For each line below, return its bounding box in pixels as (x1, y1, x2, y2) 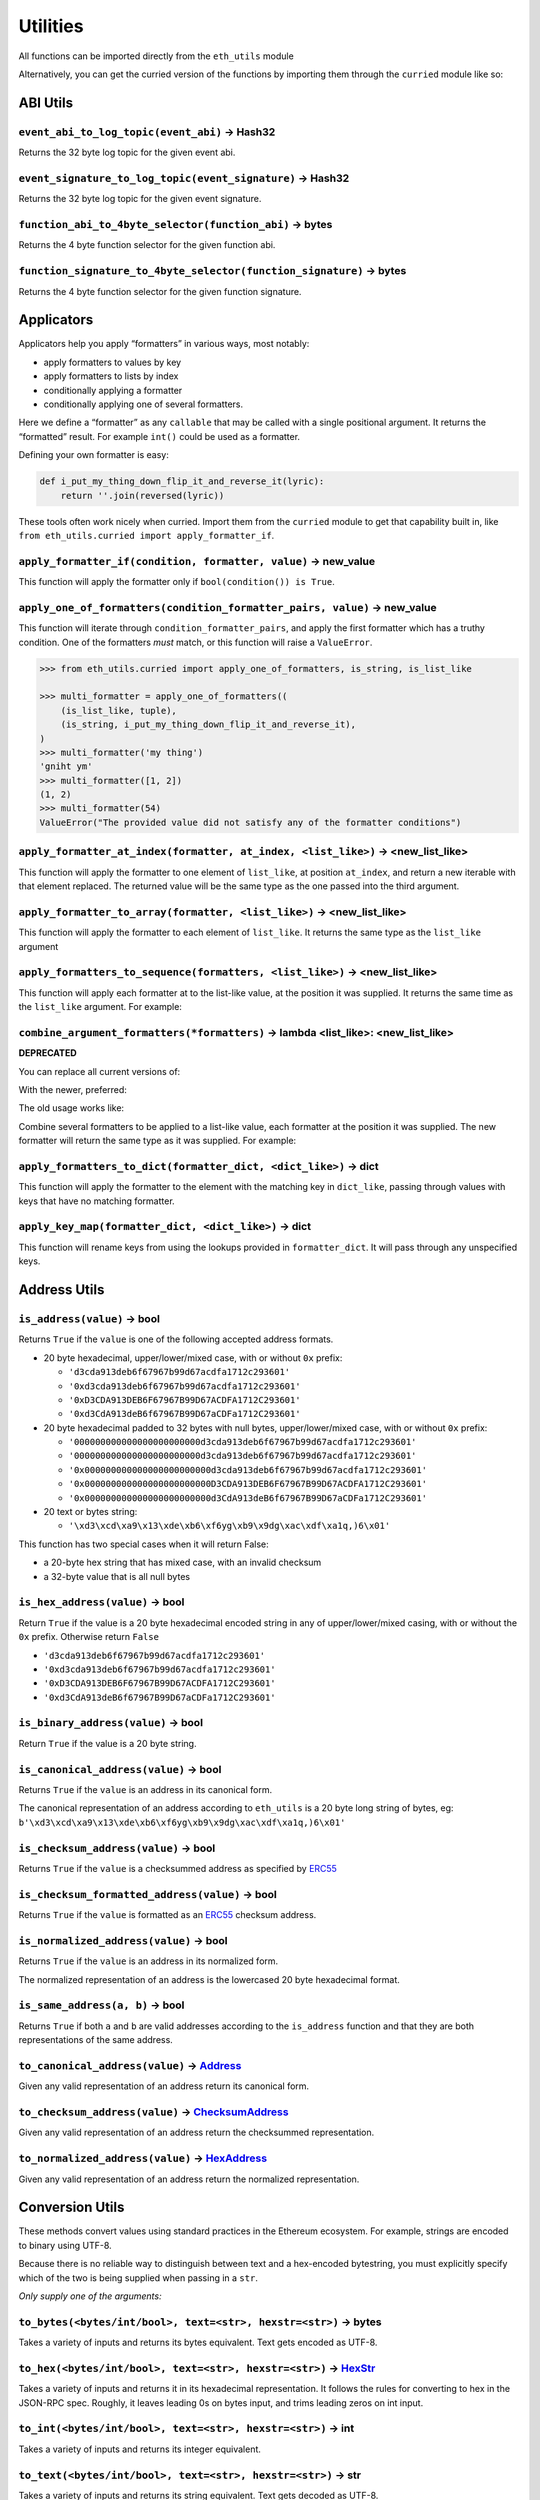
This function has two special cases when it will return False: (18, 1538, 269, 1550)
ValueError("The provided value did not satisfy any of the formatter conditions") (39, 816, 462, 828)
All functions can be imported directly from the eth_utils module (18, 50, 294, 62)
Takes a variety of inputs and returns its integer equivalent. (18, 2443, 262, 2455)
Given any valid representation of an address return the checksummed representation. (18, 2126, 375, 2139)
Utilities (18, 15, 84, 37)
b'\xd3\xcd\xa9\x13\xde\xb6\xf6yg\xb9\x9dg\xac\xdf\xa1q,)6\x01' (18, 1816, 346, 1828)
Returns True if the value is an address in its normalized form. (18, 1955, 279, 1967)
